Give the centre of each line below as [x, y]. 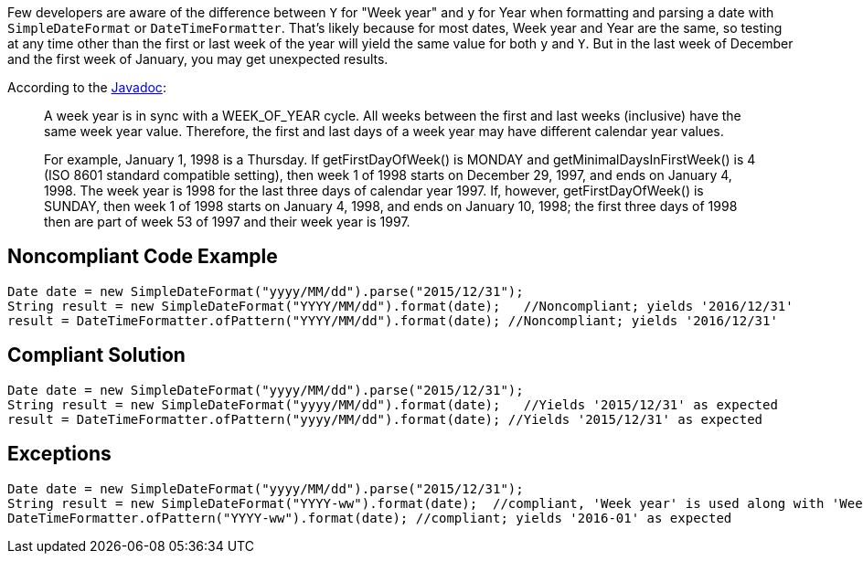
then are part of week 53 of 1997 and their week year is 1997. [227, 222]
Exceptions [59, 454]
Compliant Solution [96, 355]
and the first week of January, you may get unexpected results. [198, 59]
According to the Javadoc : [87, 87]
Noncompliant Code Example [143, 257]
